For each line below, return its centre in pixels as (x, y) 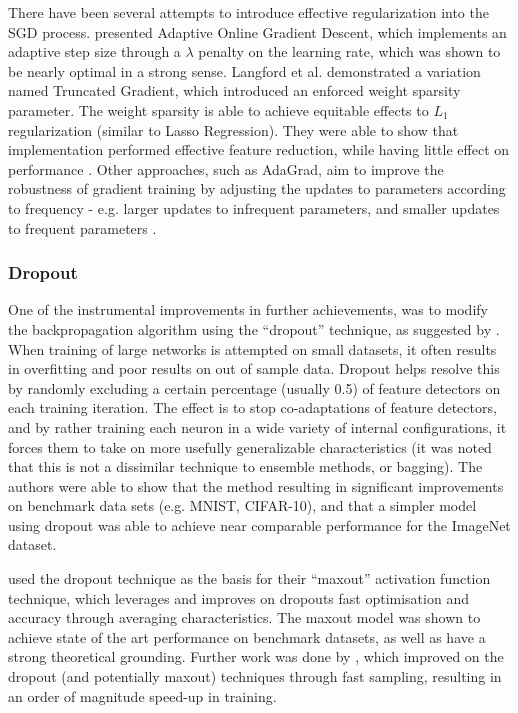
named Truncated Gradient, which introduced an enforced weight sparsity (234, 90)
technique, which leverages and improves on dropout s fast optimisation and (238, 597)
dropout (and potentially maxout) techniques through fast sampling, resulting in (255, 676)
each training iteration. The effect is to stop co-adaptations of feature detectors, (252, 407)
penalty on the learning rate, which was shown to (349, 51)
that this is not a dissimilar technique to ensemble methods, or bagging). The (245, 466)
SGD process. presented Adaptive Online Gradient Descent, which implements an (257, 31)
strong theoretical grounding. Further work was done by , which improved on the (256, 656)
